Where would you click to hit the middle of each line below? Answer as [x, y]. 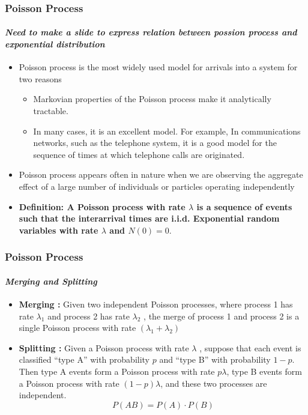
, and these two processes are [214, 383]
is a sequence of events [244, 206]
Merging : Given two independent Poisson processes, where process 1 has [156, 304]
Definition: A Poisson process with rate [102, 206]
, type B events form [264, 371]
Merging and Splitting [51, 281]
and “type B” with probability [215, 359]
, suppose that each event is [250, 347]
